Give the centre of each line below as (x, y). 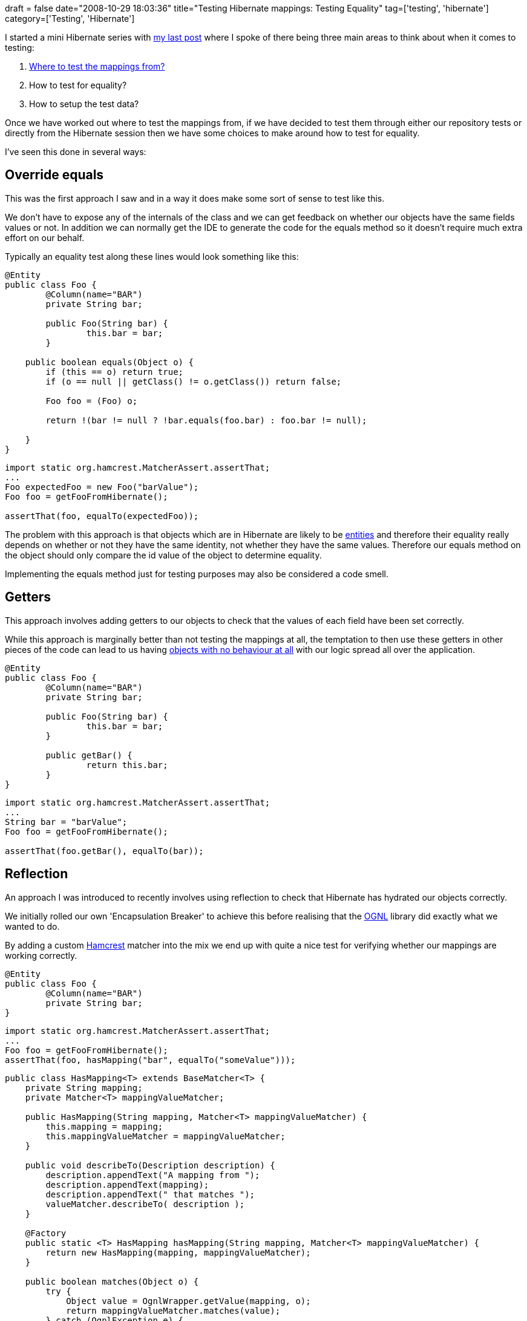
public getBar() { (89, 755)
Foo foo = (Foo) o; (92, 401)
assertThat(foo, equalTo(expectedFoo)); (102, 516)
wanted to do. (32, 926)
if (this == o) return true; (115, 372)
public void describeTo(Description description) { (150, 1165)
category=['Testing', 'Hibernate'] (70, 18)
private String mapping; (84, 1088)
